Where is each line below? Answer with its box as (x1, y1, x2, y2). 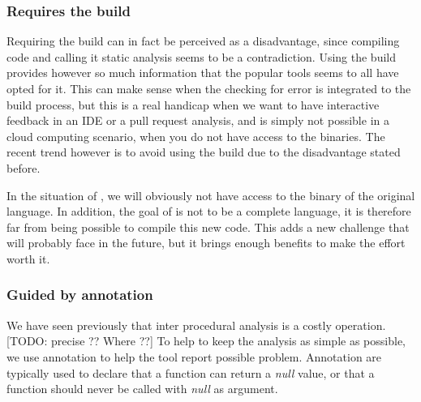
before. (6, 159, 41, 176)
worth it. (6, 250, 50, 267)
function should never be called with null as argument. (6, 380, 278, 397)
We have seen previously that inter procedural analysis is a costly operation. (6, 316, 386, 333)
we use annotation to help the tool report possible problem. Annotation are (6, 348, 382, 365)
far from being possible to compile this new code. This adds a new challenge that (6, 218, 410, 235)
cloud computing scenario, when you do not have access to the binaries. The (6, 127, 385, 144)
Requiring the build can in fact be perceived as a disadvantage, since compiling (6, 32, 400, 49)
